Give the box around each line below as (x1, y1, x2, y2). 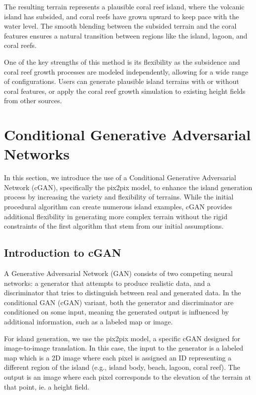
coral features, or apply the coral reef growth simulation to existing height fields (4, 85, 246, 96)
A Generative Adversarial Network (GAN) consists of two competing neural (4, 268, 233, 278)
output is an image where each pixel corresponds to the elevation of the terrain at (4, 371, 251, 382)
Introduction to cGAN (4, 245, 121, 260)
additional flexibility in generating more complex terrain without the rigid (4, 211, 227, 221)
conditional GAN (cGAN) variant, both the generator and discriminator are (4, 297, 234, 307)
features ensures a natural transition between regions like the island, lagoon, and (4, 30, 248, 40)
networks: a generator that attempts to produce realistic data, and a (4, 277, 211, 288)
